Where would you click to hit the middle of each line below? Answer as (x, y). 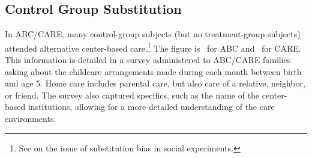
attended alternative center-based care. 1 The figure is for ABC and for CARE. (153, 47)
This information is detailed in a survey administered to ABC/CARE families (148, 60)
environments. (31, 119)
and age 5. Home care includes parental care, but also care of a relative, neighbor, (155, 83)
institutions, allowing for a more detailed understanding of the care (151, 107)
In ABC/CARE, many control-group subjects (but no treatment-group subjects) (153, 34)
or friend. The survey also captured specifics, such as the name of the (132, 95)
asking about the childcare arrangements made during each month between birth (153, 71)
